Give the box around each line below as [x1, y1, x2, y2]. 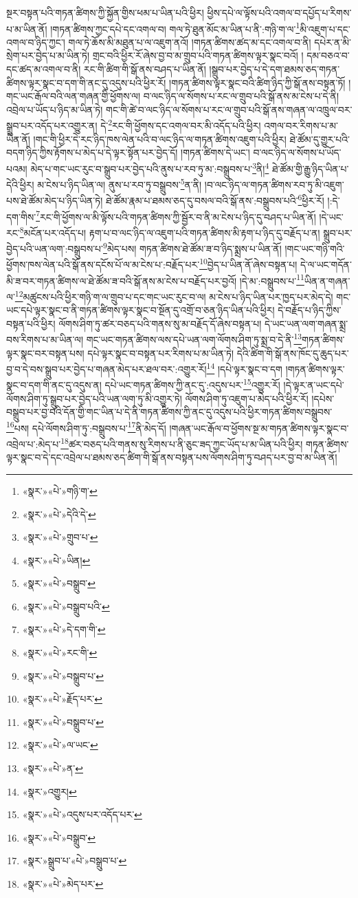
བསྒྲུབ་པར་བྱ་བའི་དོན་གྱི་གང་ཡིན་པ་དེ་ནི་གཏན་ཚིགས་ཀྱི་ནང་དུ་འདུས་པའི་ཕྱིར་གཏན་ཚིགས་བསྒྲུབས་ [6, 405, 333, 419]
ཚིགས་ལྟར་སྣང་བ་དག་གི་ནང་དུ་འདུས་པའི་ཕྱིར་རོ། [6, 75, 166, 89]
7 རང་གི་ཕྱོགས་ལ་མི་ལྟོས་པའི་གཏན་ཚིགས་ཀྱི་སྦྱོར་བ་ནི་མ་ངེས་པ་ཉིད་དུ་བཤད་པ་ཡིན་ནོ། [36, 207, 316, 224]
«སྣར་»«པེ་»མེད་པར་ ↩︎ [22, 877, 104, 890]
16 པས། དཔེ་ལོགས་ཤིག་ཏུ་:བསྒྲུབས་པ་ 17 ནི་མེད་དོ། [6, 418, 166, 435]
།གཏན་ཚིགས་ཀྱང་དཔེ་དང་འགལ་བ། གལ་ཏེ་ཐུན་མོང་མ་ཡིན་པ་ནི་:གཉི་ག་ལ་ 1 [50, 19, 300, 36]
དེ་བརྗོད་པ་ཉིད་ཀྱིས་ [278, 303, 342, 317]
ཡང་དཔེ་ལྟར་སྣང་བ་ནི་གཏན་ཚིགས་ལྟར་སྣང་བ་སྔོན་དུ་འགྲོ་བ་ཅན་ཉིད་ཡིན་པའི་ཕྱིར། [6, 303, 275, 317]
